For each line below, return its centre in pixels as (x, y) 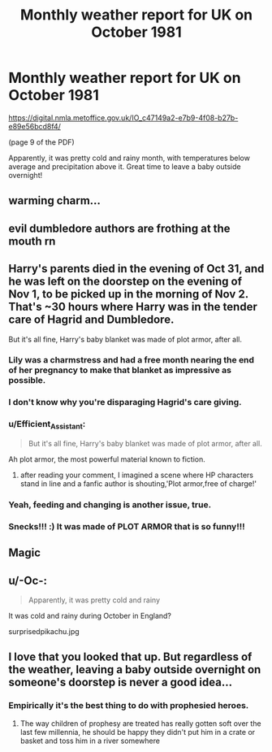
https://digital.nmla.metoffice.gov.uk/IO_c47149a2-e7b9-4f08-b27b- (123, 117)
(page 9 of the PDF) (41, 142)
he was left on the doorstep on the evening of (125, 282)
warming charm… (55, 201)
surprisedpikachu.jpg (44, 631)
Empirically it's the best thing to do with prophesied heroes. (129, 706)
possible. (27, 380)
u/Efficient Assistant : (47, 425)
